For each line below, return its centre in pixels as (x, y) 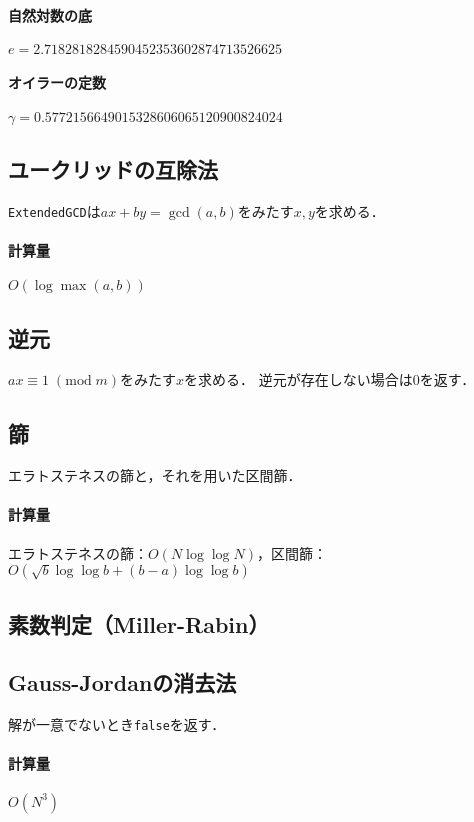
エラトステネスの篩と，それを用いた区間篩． (155, 475)
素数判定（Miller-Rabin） (139, 623)
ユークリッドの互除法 (113, 168)
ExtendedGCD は (54, 210)
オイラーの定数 (57, 82)
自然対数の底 (50, 14)
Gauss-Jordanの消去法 (122, 682)
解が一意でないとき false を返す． (117, 724)
